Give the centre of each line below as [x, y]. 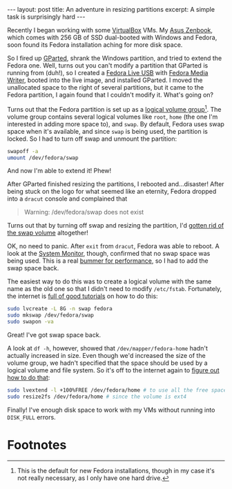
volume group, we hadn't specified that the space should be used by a [108, 363]
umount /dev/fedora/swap [43, 158]
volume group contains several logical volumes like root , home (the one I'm [113, 117]
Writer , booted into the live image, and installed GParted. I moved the [105, 80]
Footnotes [37, 445]
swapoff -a [23, 151]
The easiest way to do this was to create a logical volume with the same [109, 281]
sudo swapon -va [30, 322]
